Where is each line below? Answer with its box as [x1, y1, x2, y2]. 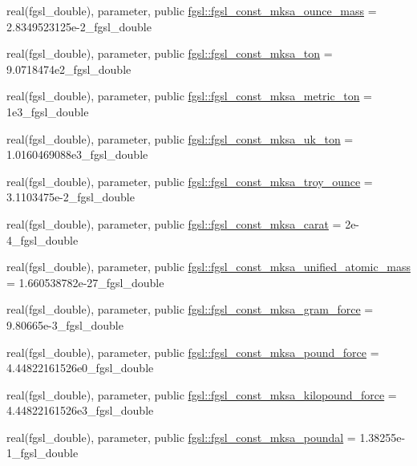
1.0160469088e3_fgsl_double [6, 146, 148, 163]
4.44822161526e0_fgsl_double [6, 359, 154, 376]
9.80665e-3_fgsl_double [6, 316, 123, 333]
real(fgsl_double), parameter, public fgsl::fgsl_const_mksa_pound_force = [6, 343, 379, 360]
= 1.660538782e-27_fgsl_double [6, 274, 164, 290]
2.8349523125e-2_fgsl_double [6, 18, 152, 34]
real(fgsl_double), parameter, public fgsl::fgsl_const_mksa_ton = [6, 45, 333, 62]
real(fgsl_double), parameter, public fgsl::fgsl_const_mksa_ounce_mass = [6, 2, 377, 18]
